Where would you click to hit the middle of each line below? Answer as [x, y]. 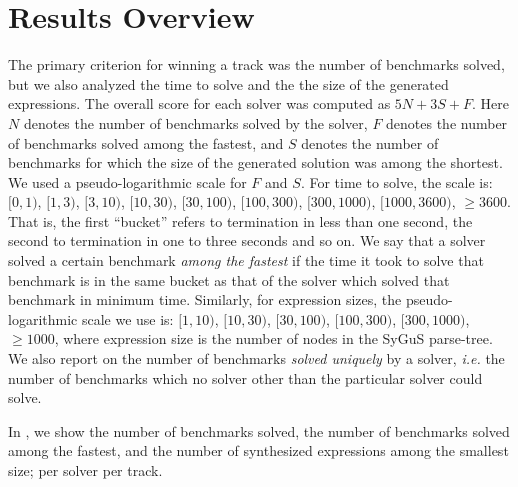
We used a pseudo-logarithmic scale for [127, 181]
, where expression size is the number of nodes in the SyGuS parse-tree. [273, 338]
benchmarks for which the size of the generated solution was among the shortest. [255, 162]
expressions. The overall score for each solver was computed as [199, 103]
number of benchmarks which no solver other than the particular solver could [245, 377]
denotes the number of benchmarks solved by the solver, [195, 122]
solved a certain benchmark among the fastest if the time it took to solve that [246, 260]
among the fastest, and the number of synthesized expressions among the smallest [258, 450]
